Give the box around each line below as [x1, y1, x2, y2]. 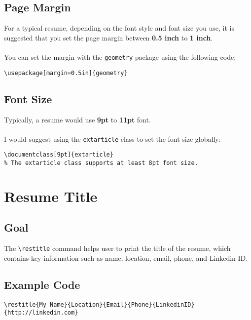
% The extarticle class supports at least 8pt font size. [4, 160, 198, 166]
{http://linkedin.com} [4, 309, 78, 317]
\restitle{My [4, 301, 46, 308]
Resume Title [4, 186, 98, 206]
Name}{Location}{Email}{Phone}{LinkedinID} [50, 301, 195, 308]
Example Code [4, 277, 80, 292]
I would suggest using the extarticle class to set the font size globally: [4, 133, 221, 144]
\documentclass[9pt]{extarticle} [4, 151, 113, 159]
